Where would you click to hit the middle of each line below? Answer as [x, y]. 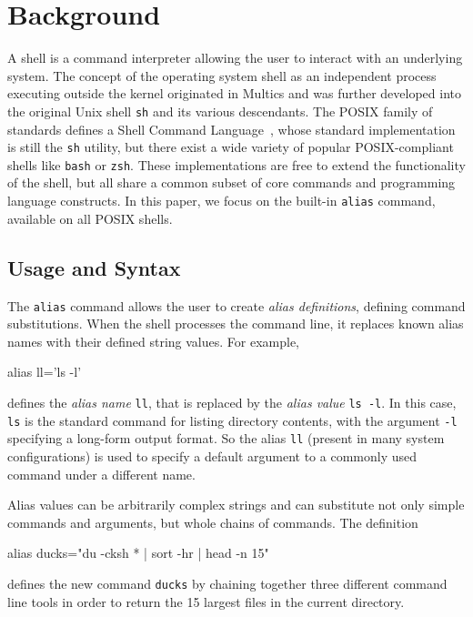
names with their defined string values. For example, [153, 341]
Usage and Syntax [94, 267]
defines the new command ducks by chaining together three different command [227, 583]
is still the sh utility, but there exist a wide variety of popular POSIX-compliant [231, 147]
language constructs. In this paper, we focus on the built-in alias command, [221, 201]
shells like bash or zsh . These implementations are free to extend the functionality [236, 164]
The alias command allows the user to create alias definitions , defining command [236, 305]
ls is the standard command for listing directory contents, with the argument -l [232, 420]
